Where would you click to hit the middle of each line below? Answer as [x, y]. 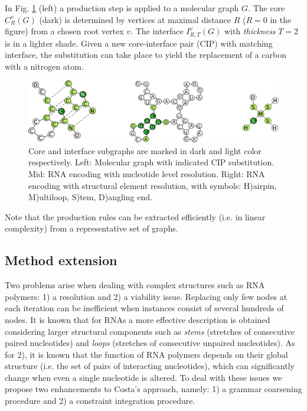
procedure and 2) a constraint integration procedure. [100, 401]
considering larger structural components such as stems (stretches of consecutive [150, 331]
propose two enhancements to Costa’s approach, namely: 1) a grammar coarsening [153, 389]
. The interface [157, 31]
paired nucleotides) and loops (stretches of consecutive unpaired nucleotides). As [150, 343]
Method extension [61, 260]
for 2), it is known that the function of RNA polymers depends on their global [146, 354]
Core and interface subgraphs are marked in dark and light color [145, 150]
